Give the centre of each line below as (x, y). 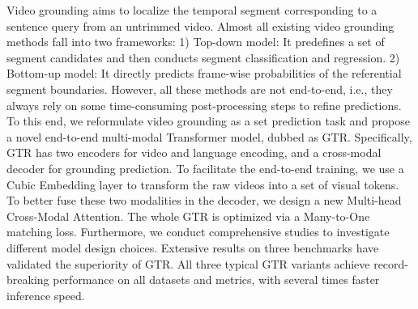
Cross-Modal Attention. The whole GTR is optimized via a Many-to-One (188, 216)
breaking (28, 279)
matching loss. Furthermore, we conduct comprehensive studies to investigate (198, 232)
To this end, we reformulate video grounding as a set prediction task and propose (208, 121)
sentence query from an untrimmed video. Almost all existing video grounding (200, 25)
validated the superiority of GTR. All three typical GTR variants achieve (188, 263)
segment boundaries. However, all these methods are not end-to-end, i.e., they (200, 89)
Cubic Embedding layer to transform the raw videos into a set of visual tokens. (203, 184)
